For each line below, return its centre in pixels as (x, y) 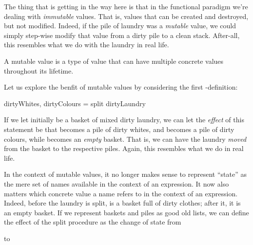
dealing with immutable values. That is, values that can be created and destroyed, (126, 16)
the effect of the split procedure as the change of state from (93, 222)
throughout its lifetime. (39, 70)
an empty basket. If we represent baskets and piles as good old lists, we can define (126, 212)
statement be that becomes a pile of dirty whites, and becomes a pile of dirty (119, 129)
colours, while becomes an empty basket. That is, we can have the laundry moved (125, 139)
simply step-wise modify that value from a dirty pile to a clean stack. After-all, (122, 35)
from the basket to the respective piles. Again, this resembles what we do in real (124, 148)
